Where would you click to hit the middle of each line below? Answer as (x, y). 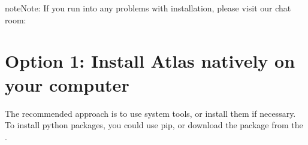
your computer (67, 84)
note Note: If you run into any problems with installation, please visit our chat (148, 8)
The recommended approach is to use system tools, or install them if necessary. (150, 113)
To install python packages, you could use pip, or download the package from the (154, 125)
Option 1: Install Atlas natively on (150, 61)
